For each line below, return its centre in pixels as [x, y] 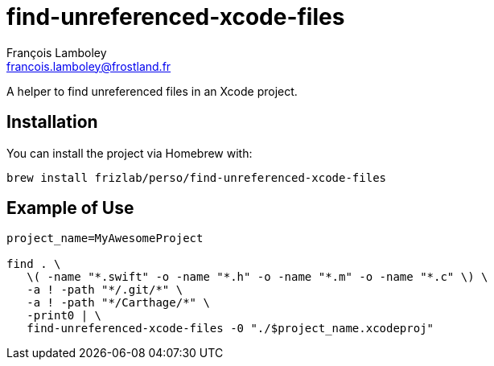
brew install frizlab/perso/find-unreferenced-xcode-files [197, 177]
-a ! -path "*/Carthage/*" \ [118, 303]
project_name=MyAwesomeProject [105, 239]
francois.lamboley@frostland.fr [89, 66]
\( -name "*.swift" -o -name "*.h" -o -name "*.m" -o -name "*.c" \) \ [257, 277]
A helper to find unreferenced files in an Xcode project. [152, 91]
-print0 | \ [64, 316]
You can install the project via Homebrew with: [130, 153]
